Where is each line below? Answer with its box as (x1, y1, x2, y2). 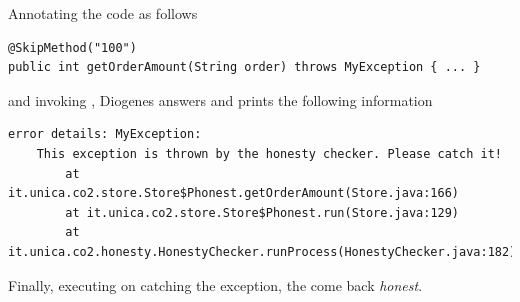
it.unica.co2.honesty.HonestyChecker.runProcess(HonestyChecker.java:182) (8, 244, 517, 259)
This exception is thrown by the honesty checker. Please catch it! (36, 146, 502, 161)
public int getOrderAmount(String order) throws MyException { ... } (8, 60, 481, 75)
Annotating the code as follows (8, 3, 198, 23)
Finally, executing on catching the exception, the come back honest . (8, 274, 423, 295)
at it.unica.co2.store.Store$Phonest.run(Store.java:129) (65, 205, 460, 220)
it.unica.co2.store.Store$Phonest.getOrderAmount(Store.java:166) (8, 186, 460, 201)
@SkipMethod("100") (8, 40, 137, 55)
